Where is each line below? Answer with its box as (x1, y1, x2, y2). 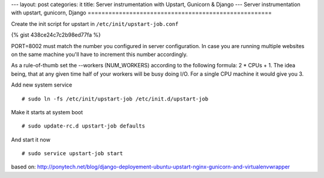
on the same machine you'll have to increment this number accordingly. (11, 51, 188, 58)
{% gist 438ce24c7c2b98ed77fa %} (11, 31, 101, 38)
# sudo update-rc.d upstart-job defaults (22, 123, 145, 129)
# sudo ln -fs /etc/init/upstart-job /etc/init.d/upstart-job (22, 95, 209, 102)
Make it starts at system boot (11, 108, 83, 115)
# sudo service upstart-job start (22, 150, 123, 157)
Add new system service (11, 81, 73, 88)
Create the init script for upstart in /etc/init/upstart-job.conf (11, 20, 179, 27)
